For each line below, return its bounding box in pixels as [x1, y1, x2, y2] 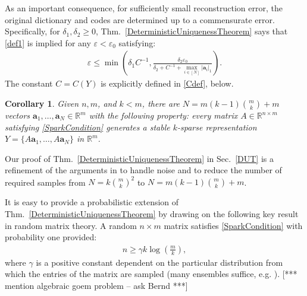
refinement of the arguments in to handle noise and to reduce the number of [5, 164, 282, 176]
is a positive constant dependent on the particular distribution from [36, 256, 283, 268]
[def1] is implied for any [5, 36, 91, 49]
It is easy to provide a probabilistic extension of [5, 196, 179, 208]
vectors [5, 109, 30, 121]
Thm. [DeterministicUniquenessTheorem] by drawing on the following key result [5, 208, 299, 220]
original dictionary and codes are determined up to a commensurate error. [5, 13, 275, 26]
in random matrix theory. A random [5, 219, 137, 231]
